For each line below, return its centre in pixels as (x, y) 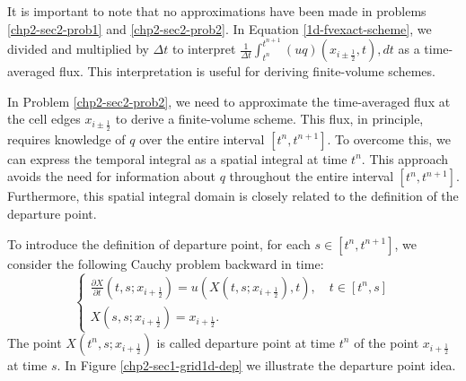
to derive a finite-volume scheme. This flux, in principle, (269, 119)
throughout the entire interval (312, 176)
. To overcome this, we (389, 139)
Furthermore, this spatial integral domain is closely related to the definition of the (233, 196)
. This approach (405, 158)
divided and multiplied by (78, 49)
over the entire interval (202, 139)
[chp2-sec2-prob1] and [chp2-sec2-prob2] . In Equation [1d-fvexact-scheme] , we (220, 28)
